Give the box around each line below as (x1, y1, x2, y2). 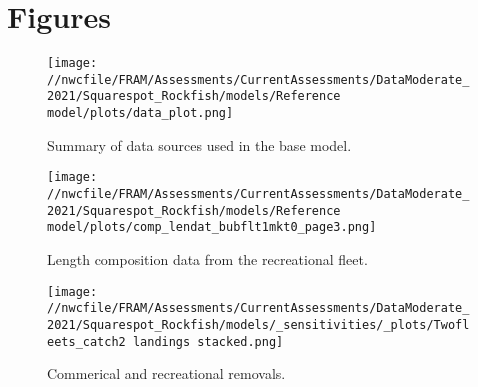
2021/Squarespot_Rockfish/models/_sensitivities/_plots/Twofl (47, 317, 470, 332)
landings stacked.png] (132, 334, 284, 349)
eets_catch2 (47, 334, 126, 349)
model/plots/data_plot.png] (47, 106, 234, 121)
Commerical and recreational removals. (47, 363, 286, 384)
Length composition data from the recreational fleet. (47, 248, 368, 269)
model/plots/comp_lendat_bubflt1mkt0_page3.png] (47, 220, 377, 235)
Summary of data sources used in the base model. (47, 134, 352, 155)
